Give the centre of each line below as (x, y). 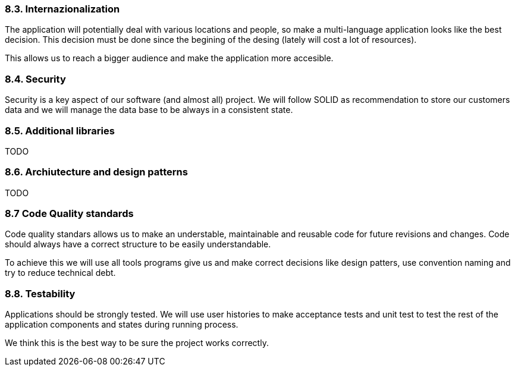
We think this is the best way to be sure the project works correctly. (137, 343)
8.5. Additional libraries (60, 131)
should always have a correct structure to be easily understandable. (138, 244)
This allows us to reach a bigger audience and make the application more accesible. (169, 58)
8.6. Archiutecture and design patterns (96, 172)
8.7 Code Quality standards (69, 213)
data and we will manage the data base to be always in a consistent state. (149, 110)
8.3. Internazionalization (62, 9)
